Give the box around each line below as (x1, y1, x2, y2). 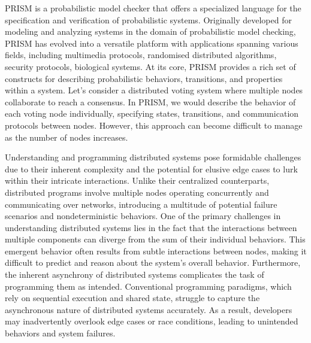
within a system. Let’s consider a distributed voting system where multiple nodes (5, 84, 303, 96)
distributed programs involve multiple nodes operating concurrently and (5, 186, 269, 198)
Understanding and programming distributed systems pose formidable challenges (5, 151, 301, 163)
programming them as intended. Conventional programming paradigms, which (5, 280, 292, 292)
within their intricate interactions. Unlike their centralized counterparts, (5, 174, 270, 187)
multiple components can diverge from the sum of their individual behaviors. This (5, 233, 306, 245)
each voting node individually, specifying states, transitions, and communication (5, 107, 299, 120)
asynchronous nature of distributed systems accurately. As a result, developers (5, 303, 292, 315)
